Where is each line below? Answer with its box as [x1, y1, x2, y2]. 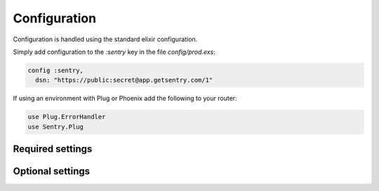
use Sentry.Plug [27, 122, 84, 131]
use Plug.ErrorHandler [27, 113, 106, 121]
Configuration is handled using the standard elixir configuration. [13, 35, 198, 43]
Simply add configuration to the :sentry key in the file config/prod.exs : [13, 48, 215, 56]
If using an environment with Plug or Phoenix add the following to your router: [13, 94, 238, 103]
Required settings [13, 143, 93, 155]
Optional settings [13, 165, 91, 178]
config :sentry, [27, 66, 84, 74]
